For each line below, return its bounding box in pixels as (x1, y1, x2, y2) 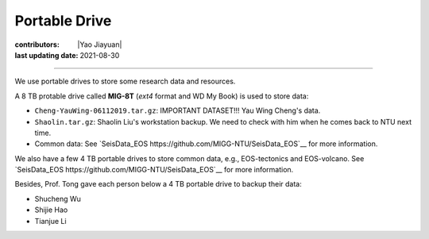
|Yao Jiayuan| (77, 40, 122, 49)
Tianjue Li (34, 216, 67, 226)
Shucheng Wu (34, 194, 81, 203)
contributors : (14, 40, 60, 49)
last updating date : (14, 50, 79, 60)
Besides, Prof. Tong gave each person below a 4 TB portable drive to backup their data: (14, 179, 302, 189)
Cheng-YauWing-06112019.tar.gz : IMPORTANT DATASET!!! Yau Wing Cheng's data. (34, 106, 321, 115)
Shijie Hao (34, 205, 68, 214)
